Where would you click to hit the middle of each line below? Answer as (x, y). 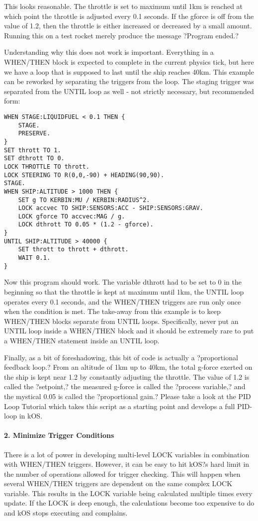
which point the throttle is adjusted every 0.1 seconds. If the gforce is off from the (129, 16)
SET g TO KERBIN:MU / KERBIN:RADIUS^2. (84, 200)
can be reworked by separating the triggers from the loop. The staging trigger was (129, 81)
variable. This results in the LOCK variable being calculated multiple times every (128, 493)
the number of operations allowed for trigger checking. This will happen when (122, 473)
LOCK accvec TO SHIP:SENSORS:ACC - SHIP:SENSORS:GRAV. (111, 208)
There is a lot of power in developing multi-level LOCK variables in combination (127, 454)
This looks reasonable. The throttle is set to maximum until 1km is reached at (124, 6)
